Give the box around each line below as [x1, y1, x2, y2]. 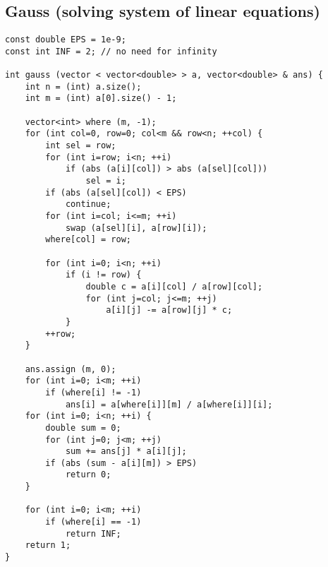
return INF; [65, 528, 121, 539]
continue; [65, 199, 111, 210]
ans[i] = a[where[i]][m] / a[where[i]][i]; [65, 399, 273, 410]
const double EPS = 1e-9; [5, 35, 126, 45]
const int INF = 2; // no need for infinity [5, 46, 217, 56]
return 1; [25, 540, 71, 551]
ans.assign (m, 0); [25, 364, 116, 374]
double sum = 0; [45, 422, 121, 433]
